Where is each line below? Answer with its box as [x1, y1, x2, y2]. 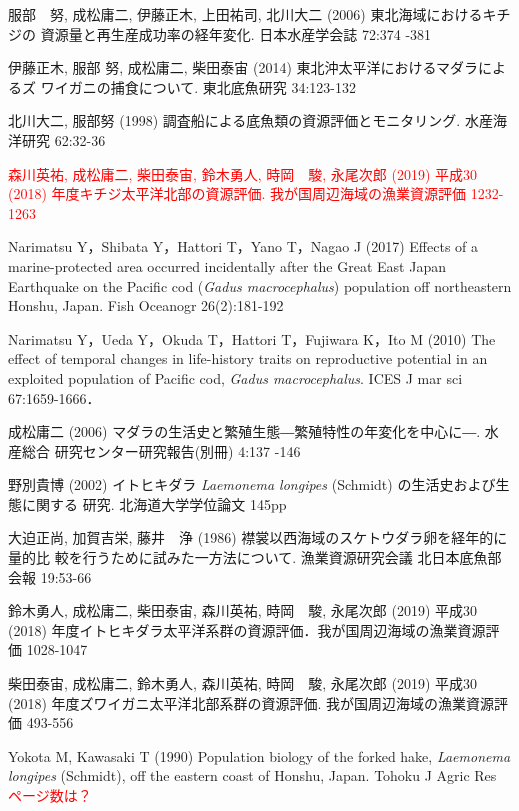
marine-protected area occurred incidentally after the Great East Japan [8, 255, 446, 276]
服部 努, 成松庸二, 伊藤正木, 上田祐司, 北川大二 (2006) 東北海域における [8, 4, 483, 24]
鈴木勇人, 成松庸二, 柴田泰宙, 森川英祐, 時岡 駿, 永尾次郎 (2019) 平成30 [8, 600, 477, 621]
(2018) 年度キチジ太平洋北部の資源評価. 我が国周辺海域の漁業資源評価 [8, 183, 467, 204]
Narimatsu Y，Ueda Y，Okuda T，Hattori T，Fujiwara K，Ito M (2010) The [8, 328, 496, 349]
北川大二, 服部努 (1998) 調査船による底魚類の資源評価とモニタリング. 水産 [8, 110, 493, 131]
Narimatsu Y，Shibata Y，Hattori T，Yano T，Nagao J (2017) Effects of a [8, 236, 479, 257]
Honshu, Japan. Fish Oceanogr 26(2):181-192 [8, 295, 284, 316]
